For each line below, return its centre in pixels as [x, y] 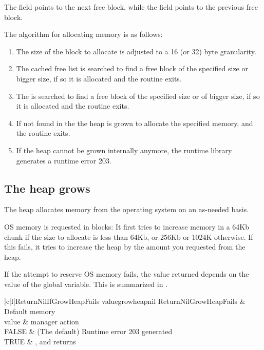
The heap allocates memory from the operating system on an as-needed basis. [127, 209]
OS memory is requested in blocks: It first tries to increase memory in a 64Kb [127, 226]
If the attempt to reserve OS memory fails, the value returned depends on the [127, 274]
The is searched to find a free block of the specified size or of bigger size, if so [138, 96]
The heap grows [47, 188]
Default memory [30, 311]
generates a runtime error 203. [64, 160]
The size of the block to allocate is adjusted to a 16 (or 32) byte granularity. [136, 51]
